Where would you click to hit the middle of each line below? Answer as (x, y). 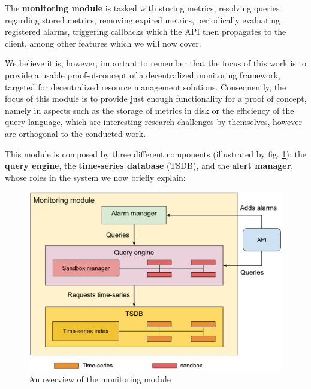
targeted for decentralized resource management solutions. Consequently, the (146, 86)
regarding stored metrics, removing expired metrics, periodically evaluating (143, 19)
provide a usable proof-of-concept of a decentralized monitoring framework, (143, 75)
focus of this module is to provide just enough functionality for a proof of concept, (156, 98)
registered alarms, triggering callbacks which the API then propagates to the (146, 31)
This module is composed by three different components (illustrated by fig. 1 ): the (155, 154)
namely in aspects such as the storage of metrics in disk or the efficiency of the (150, 110)
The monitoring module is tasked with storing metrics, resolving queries (142, 8)
